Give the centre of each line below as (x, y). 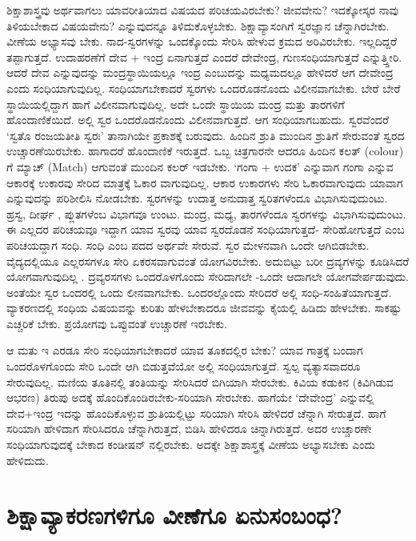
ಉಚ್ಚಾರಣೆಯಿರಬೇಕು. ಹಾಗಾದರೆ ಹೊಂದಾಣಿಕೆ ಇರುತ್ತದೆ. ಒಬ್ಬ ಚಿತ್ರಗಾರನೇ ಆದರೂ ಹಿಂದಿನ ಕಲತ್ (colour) (205, 151)
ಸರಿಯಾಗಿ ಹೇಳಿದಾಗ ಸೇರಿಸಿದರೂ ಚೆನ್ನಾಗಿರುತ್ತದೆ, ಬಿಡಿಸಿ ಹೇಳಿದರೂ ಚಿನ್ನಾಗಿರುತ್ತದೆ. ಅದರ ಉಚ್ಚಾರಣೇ (189, 429)
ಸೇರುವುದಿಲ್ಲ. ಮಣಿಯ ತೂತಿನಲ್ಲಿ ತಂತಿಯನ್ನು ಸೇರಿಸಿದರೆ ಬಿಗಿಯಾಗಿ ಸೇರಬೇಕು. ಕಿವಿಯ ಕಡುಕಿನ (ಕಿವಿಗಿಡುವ (200, 381)
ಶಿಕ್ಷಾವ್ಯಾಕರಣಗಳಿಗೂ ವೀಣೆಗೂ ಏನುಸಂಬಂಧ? (175, 515)
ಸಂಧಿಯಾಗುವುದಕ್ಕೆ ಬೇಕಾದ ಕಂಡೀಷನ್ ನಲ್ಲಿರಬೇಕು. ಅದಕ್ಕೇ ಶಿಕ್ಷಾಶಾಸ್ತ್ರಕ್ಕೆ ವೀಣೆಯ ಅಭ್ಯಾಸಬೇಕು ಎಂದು (191, 445)
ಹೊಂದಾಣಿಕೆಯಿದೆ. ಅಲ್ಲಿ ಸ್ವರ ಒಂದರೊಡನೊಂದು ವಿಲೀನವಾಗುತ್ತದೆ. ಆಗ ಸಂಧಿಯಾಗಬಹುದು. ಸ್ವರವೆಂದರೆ (198, 120)
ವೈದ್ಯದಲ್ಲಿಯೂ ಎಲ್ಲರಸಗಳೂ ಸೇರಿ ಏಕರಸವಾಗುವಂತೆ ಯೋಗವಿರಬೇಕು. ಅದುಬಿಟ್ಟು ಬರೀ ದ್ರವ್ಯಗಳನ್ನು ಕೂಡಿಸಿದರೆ (208, 260)
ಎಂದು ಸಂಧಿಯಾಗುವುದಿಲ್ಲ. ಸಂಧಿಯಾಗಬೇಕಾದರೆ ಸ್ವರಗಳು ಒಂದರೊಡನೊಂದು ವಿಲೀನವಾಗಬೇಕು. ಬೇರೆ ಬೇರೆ (204, 88)
